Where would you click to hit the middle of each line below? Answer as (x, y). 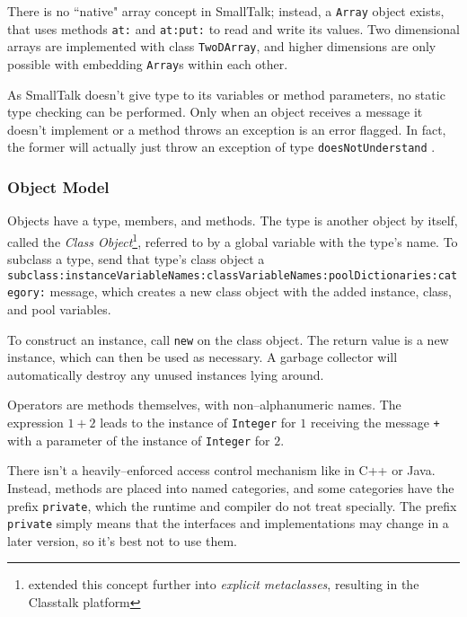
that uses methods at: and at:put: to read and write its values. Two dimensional (233, 28)
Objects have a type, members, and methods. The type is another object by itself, (233, 220)
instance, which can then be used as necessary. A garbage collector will (203, 357)
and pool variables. (59, 309)
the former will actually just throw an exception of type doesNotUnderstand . (221, 147)
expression (35, 423)
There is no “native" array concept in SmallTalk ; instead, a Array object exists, (226, 11)
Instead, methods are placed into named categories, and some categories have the (231, 487)
